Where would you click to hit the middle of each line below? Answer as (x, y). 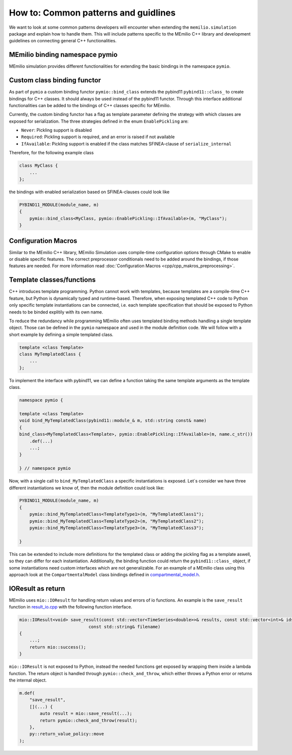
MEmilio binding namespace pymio (63, 55)
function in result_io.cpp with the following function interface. (71, 607)
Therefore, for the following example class (51, 153)
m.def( (27, 693)
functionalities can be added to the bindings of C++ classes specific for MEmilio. (90, 105)
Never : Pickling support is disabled (56, 130)
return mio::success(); (58, 647)
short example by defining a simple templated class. (61, 334)
